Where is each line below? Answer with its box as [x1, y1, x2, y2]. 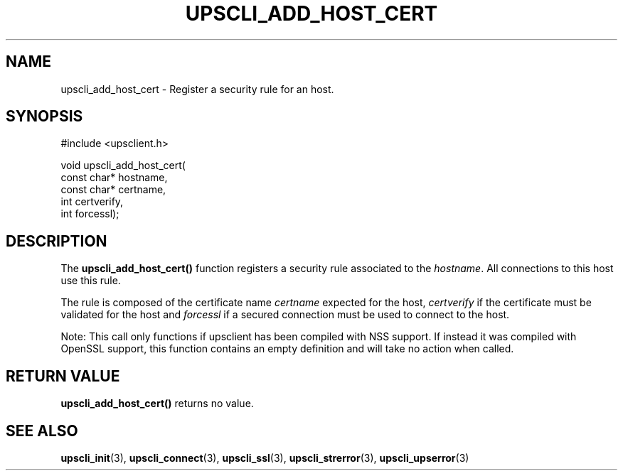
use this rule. [60, 274, 121, 287]
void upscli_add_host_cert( [60, 159, 186, 172]
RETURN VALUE [6, 367, 120, 385]
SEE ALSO [6, 421, 78, 440]
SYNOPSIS [6, 107, 83, 126]
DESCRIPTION [6, 232, 107, 250]
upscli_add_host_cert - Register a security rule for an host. [60, 82, 334, 95]
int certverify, [60, 195, 124, 208]
